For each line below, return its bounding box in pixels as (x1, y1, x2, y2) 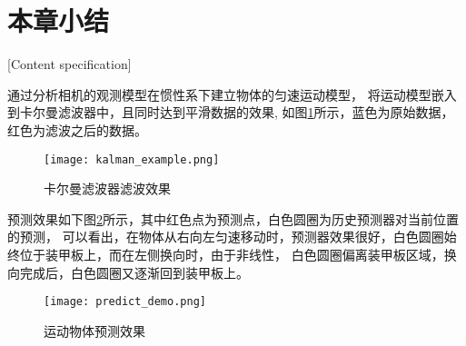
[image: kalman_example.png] (44, 153, 220, 166)
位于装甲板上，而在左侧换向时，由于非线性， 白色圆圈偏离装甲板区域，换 (19, 244, 457, 263)
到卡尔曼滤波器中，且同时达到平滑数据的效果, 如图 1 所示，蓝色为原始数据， (7, 103, 454, 122)
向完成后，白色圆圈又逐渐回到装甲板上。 (7, 262, 249, 282)
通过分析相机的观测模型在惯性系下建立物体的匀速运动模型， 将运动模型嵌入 (7, 84, 457, 104)
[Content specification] (7, 54, 132, 74)
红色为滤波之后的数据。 (7, 120, 147, 139)
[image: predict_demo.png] (44, 295, 206, 309)
